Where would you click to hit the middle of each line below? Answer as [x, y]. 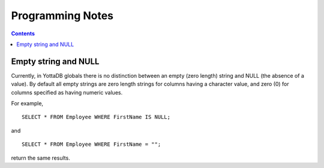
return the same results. [40, 158]
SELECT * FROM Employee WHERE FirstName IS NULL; [96, 117]
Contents [23, 33]
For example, [27, 103]
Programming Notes [62, 16]
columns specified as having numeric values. [67, 92]
